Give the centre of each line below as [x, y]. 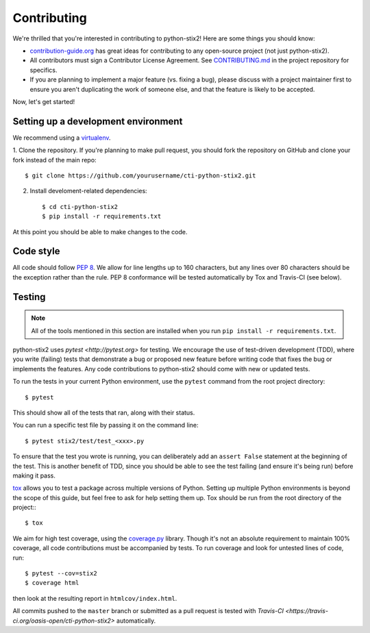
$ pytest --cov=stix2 [61, 573]
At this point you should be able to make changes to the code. [100, 232]
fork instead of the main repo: [54, 160]
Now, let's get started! [44, 101]
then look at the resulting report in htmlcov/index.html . [95, 598]
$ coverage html [52, 583]
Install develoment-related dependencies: [88, 191]
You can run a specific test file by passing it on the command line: [106, 425]
